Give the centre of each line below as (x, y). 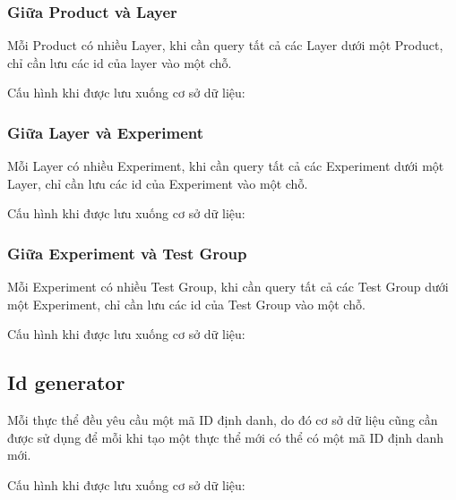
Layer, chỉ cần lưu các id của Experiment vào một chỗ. (158, 183)
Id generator (66, 382)
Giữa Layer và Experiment (106, 132)
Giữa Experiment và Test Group (127, 253)
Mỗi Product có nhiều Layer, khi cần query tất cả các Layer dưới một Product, (225, 45)
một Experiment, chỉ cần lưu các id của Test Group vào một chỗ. (186, 304)
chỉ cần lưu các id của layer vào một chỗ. (120, 62)
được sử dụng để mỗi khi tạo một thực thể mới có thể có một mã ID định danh (226, 437)
